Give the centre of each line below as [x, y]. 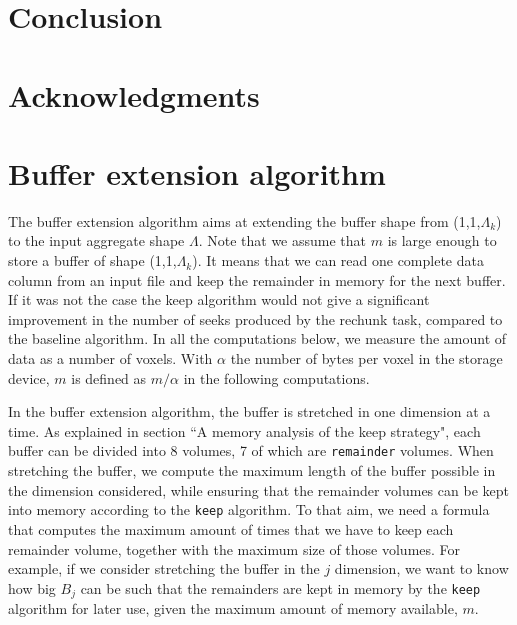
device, [29, 377]
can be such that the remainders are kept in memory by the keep [280, 587]
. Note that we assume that [282, 240]
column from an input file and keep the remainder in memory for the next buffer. [257, 279]
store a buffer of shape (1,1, [92, 260]
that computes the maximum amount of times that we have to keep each [231, 528]
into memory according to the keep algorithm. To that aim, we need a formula [249, 509]
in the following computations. [276, 377]
